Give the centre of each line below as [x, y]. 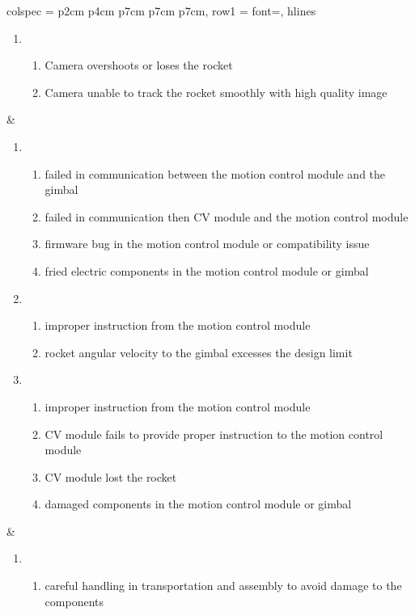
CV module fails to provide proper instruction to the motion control [214, 434]
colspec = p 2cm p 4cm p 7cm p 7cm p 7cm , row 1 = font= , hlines [161, 11]
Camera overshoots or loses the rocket [139, 65]
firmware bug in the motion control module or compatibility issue [207, 244]
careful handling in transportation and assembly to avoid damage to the [223, 586]
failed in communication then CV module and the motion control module [227, 216]
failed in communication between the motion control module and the [215, 173]
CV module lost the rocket [111, 476]
